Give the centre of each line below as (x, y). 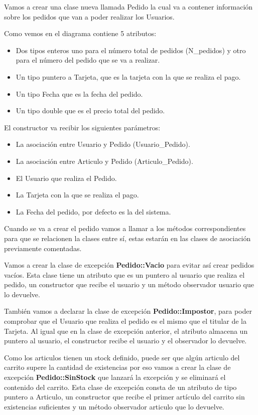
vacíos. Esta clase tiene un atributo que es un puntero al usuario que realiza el (124, 274)
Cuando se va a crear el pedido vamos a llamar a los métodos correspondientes (125, 228)
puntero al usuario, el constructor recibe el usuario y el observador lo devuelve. (125, 341)
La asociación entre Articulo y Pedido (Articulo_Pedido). (104, 161)
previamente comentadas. (43, 248)
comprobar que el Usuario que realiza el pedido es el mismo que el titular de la (125, 321)
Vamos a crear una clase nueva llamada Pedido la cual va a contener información (128, 7)
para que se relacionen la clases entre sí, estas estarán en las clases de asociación (127, 238)
